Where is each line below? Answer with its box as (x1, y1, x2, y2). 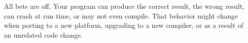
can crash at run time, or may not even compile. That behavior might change (4, 10, 238, 21)
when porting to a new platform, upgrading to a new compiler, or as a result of (4, 20, 244, 30)
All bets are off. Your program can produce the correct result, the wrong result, (4, 1, 245, 11)
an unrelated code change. (4, 29, 83, 40)
